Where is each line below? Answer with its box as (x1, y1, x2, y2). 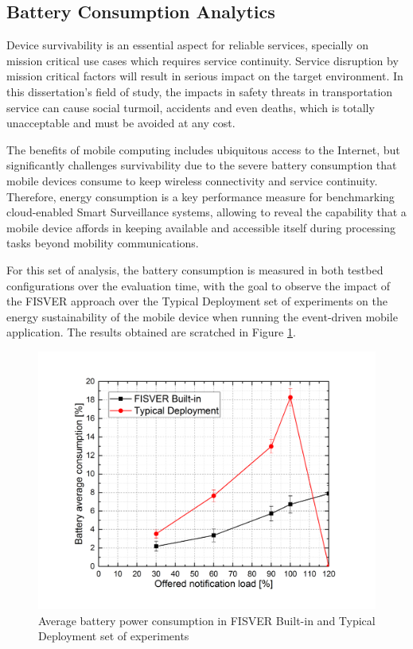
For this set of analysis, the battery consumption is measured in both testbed (6, 261, 384, 278)
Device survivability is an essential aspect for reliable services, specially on (6, 37, 369, 53)
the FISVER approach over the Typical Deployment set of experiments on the (6, 293, 388, 309)
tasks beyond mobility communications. (6, 235, 199, 251)
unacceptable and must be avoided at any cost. (6, 115, 236, 131)
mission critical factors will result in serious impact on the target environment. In (6, 68, 403, 84)
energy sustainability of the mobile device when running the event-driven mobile (6, 308, 398, 324)
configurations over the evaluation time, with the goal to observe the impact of (6, 277, 391, 293)
